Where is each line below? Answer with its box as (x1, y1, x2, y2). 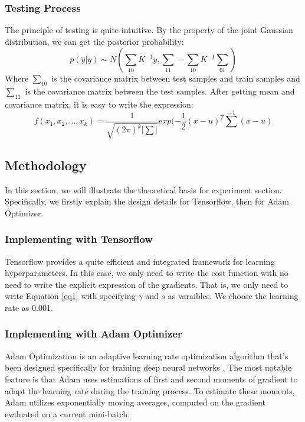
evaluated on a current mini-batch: (5, 407, 130, 420)
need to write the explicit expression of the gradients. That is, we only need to (5, 278, 288, 290)
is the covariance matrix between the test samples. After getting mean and (25, 85, 295, 98)
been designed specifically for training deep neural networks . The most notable (5, 361, 292, 374)
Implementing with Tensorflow (5, 232, 153, 246)
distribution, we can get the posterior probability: (5, 35, 184, 47)
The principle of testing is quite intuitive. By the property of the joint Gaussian (5, 24, 293, 36)
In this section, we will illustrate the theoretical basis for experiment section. (5, 183, 282, 196)
